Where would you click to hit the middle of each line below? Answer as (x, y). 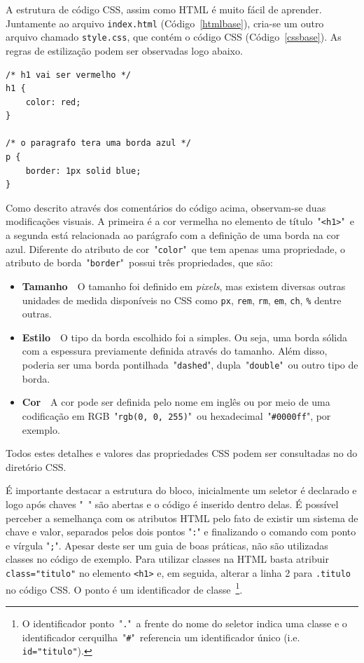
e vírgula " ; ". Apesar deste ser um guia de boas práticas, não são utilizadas (167, 545)
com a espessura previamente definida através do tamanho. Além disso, (175, 351)
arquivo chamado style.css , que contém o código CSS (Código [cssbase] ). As (174, 37)
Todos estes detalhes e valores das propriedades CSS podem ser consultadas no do (182, 453)
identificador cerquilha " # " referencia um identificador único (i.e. (161, 637)
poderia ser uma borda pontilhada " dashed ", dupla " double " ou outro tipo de (190, 365)
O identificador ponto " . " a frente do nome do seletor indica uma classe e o (184, 623)
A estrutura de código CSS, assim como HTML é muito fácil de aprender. (164, 9)
